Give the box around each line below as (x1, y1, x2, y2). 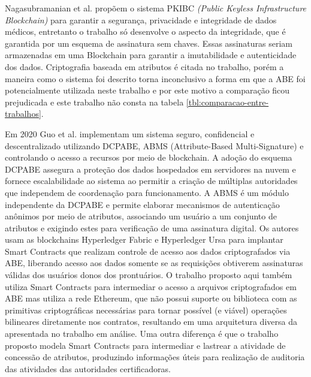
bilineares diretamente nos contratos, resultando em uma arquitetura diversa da (5, 315, 297, 328)
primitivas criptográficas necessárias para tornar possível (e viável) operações (5, 303, 287, 316)
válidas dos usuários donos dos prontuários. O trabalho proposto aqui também (5, 269, 292, 281)
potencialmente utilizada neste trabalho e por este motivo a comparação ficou (5, 84, 290, 96)
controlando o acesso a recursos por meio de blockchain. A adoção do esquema (5, 151, 292, 164)
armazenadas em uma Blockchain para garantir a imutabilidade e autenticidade (5, 49, 297, 61)
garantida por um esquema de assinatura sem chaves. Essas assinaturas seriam (5, 37, 292, 49)
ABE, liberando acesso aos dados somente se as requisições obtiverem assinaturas (5, 257, 303, 269)
